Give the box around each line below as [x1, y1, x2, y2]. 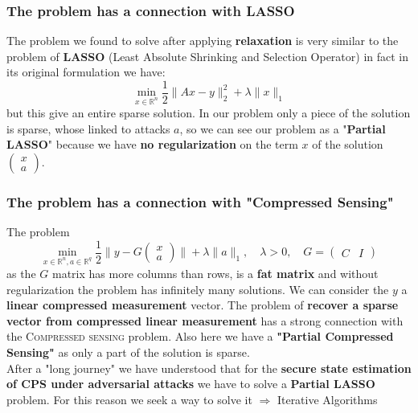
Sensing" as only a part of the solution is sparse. [6, 344, 250, 361]
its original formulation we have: [6, 63, 166, 80]
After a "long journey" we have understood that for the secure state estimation [6, 359, 412, 376]
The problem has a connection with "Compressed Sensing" [6, 191, 394, 211]
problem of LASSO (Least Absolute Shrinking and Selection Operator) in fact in [6, 47, 409, 64]
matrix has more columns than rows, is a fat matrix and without [51, 265, 379, 282]
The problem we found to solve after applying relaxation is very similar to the [6, 32, 399, 49]
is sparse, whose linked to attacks [6, 120, 170, 137]
